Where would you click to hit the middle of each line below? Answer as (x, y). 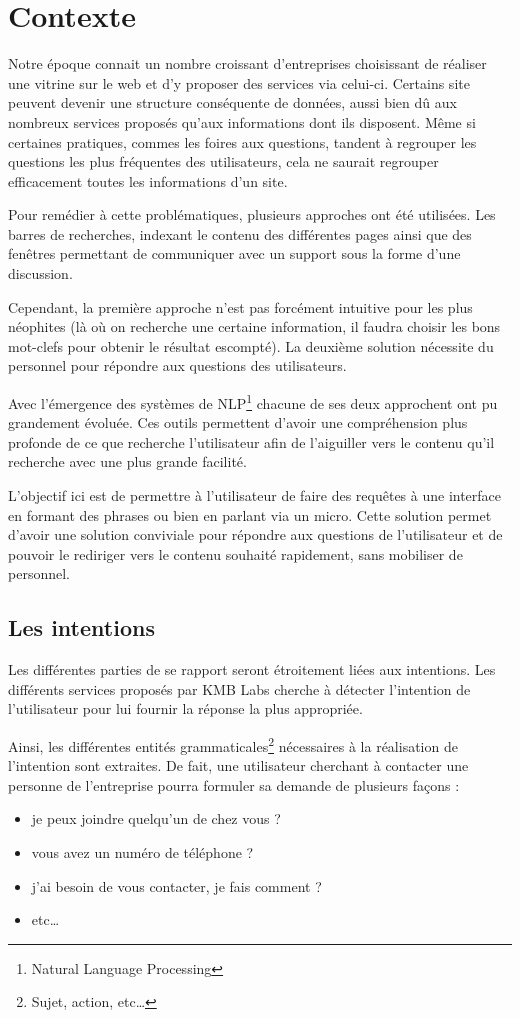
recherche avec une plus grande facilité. (127, 461)
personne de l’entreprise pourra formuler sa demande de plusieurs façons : (234, 784)
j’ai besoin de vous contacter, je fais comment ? (176, 885)
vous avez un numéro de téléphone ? (142, 852)
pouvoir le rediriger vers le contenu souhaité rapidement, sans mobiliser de (235, 553)
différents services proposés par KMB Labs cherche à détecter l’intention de (239, 688)
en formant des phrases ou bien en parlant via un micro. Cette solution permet (250, 514)
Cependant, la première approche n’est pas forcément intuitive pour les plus (240, 306)
